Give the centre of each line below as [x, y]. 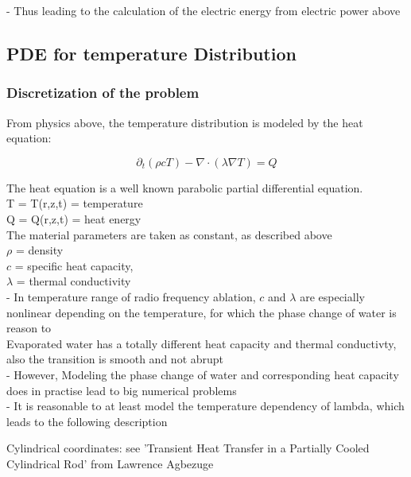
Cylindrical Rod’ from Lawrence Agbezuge [110, 463]
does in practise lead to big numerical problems [122, 390]
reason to [29, 328]
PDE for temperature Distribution [151, 53]
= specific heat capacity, [74, 265]
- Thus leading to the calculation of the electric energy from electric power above [204, 10]
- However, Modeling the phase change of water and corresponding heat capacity [203, 374]
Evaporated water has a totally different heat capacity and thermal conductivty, [202, 343]
